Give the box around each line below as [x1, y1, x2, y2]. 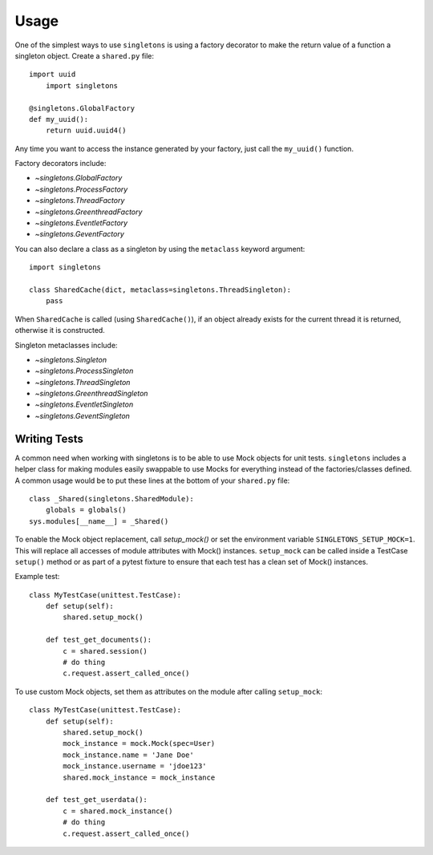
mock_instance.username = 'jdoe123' [63, 762, 208, 771]
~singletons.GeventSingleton [34, 411, 130, 420]
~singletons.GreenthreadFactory [34, 207, 143, 217]
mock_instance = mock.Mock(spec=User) [63, 739, 216, 748]
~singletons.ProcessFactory [34, 184, 128, 194]
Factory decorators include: [14, 159, 107, 168]
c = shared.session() [63, 646, 148, 655]
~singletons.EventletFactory [34, 218, 128, 228]
